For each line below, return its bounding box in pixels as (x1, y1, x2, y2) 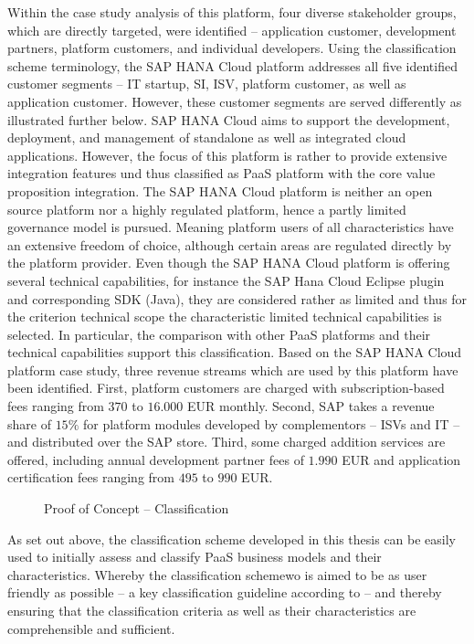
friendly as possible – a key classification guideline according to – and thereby (7, 583, 442, 602)
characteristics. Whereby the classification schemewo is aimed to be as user (7, 565, 427, 584)
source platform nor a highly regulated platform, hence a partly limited (7, 199, 406, 218)
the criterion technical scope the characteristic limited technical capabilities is (7, 307, 442, 326)
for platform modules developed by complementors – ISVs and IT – (82, 414, 460, 433)
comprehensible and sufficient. (7, 618, 175, 638)
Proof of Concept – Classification (44, 499, 229, 518)
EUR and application (342, 449, 461, 469)
